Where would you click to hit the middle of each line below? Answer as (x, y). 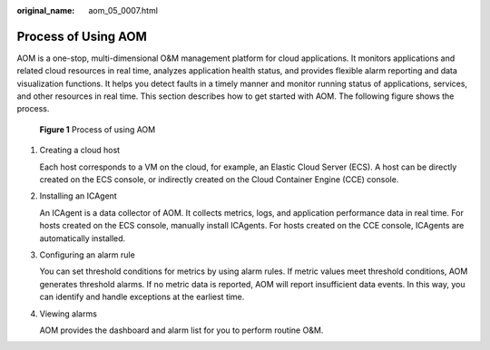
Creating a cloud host (80, 151)
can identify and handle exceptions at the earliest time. (142, 297)
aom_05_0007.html (123, 10)
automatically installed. (83, 238)
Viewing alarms (68, 314)
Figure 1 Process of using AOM (98, 129)
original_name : (46, 10)
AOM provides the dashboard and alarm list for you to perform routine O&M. (181, 330)
